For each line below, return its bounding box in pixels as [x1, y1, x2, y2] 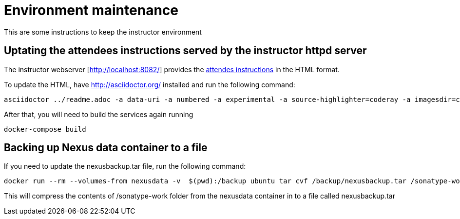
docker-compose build [4, 125, 86, 133]
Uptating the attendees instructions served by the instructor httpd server [4, 44, 367, 57]
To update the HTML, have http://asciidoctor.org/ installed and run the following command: [4, 80, 295, 89]
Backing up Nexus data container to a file [4, 141, 208, 154]
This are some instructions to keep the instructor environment [4, 27, 202, 36]
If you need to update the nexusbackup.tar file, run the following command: [4, 162, 246, 171]
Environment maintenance [4, 2, 178, 19]
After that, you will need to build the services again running [4, 110, 193, 119]
